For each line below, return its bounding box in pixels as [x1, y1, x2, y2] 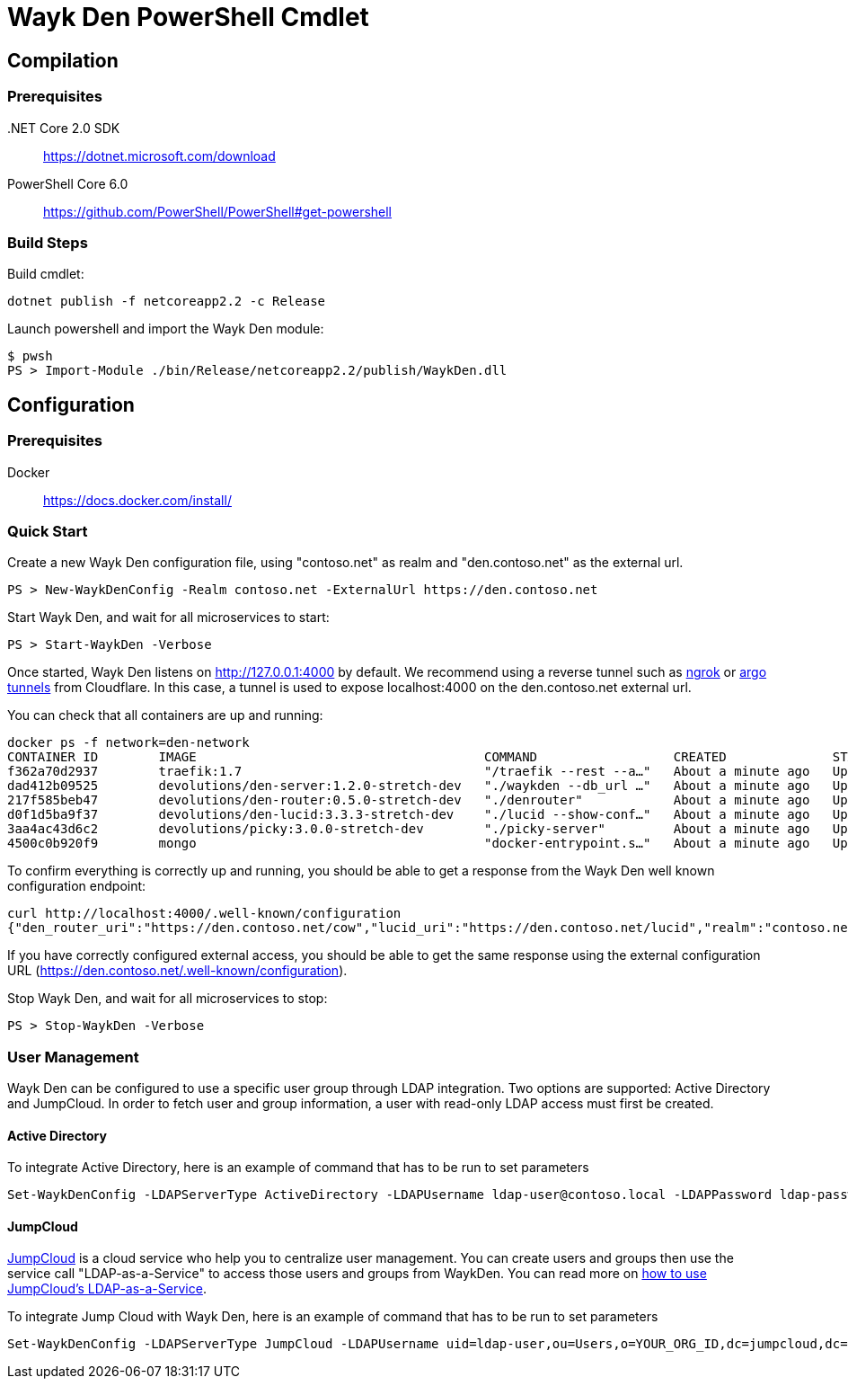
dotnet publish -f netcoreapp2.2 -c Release [7, 294, 326, 309]
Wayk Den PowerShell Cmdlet [7, 2, 369, 32]
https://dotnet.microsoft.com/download [43, 147, 276, 164]
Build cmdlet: [7, 266, 84, 282]
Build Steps [7, 233, 88, 252]
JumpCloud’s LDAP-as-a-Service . [7, 1281, 207, 1297]
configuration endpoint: [7, 878, 146, 894]
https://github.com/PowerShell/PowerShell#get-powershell [43, 203, 393, 219]
